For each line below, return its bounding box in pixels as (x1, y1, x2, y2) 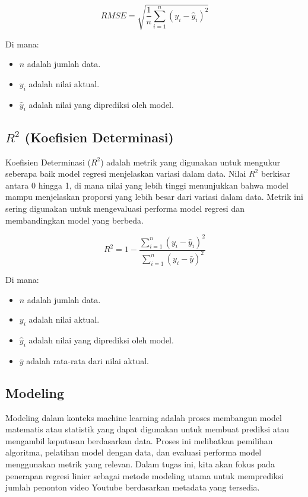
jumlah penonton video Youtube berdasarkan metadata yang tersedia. (5, 481, 260, 493)
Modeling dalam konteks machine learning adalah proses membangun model (5, 411, 282, 423)
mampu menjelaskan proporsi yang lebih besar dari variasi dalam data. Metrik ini (5, 190, 303, 203)
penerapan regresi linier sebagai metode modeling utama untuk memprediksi (5, 469, 284, 482)
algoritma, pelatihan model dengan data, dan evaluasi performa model (5, 446, 262, 458)
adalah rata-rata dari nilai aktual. (26, 354, 150, 367)
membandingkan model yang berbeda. (5, 214, 144, 226)
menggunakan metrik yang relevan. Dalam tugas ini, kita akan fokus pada (5, 457, 275, 470)
